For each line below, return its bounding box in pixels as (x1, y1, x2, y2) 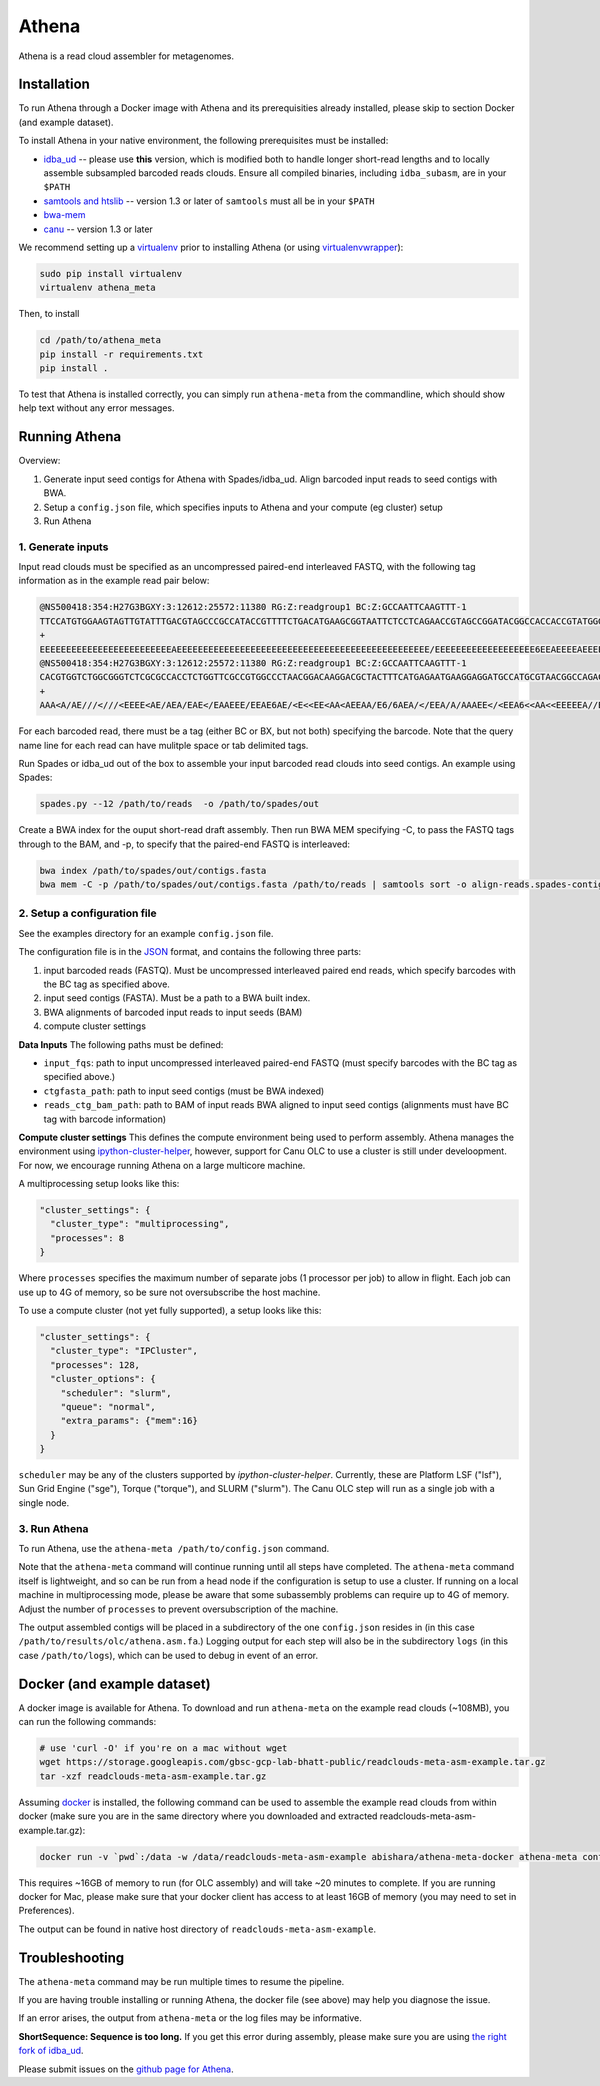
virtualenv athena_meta (39, 282, 157, 294)
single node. (18, 1496, 70, 1509)
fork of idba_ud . (18, 2045, 84, 2057)
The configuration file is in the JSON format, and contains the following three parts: (18, 946, 362, 958)
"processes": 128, (50, 1359, 140, 1370)
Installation (18, 76, 90, 93)
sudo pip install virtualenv (39, 268, 183, 279)
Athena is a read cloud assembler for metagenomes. (18, 50, 235, 62)
